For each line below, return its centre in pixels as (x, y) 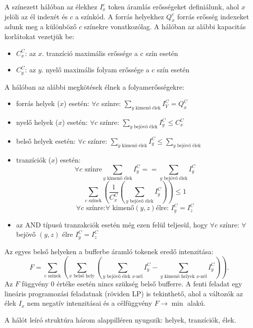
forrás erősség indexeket (213, 16)
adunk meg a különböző (41, 27)
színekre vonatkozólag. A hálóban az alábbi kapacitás (165, 27)
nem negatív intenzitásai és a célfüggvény (90, 303)
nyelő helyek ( (37, 122)
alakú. (197, 303)
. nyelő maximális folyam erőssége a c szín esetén (115, 70)
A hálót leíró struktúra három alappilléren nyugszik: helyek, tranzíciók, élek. (120, 319)
